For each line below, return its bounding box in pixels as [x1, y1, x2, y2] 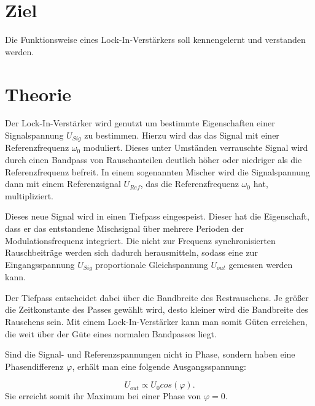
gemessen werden [228, 258, 293, 270]
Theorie [5, 81, 72, 106]
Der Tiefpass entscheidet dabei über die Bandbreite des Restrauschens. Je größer [5, 291, 309, 304]
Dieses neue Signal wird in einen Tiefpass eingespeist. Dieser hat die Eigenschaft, [5, 210, 309, 223]
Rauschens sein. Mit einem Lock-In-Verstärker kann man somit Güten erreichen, [5, 315, 308, 328]
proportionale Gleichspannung [95, 258, 208, 270]
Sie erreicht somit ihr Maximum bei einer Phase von [5, 389, 201, 402]
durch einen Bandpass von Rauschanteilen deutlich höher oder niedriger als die [5, 153, 302, 166]
